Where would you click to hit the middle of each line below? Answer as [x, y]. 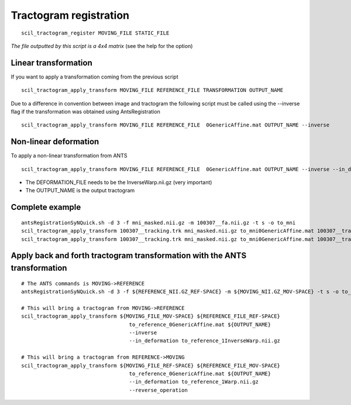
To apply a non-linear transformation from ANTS [69, 156]
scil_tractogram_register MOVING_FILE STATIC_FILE [95, 33]
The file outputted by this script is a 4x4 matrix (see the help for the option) [102, 46]
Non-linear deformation [55, 142]
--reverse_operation [159, 390]
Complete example [46, 207]
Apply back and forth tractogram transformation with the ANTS [129, 256]
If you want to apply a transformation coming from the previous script [94, 77]
